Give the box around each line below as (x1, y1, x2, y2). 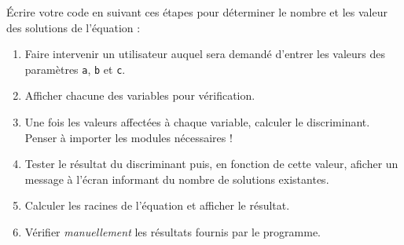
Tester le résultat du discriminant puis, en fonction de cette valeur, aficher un (24, 155, 398, 172)
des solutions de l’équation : (6, 19, 141, 35)
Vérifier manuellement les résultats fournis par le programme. (24, 224, 321, 240)
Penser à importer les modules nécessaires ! (24, 129, 233, 145)
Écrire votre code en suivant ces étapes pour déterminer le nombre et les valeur (6, 4, 387, 20)
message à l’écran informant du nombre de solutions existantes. (24, 170, 329, 187)
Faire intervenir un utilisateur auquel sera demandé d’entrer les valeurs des (24, 46, 386, 62)
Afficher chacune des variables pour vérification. (24, 87, 255, 104)
